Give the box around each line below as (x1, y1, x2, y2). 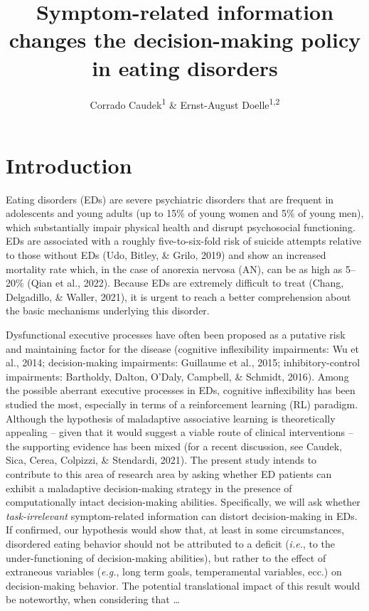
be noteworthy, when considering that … (6, 592, 180, 607)
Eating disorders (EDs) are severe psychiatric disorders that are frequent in (6, 191, 334, 206)
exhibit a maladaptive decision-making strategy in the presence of (6, 480, 292, 495)
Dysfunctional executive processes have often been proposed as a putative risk (6, 327, 346, 342)
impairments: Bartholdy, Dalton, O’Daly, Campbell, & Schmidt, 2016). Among (6, 368, 349, 383)
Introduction (6, 150, 132, 179)
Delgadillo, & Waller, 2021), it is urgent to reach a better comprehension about (6, 289, 351, 304)
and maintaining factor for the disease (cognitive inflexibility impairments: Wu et (6, 341, 359, 356)
